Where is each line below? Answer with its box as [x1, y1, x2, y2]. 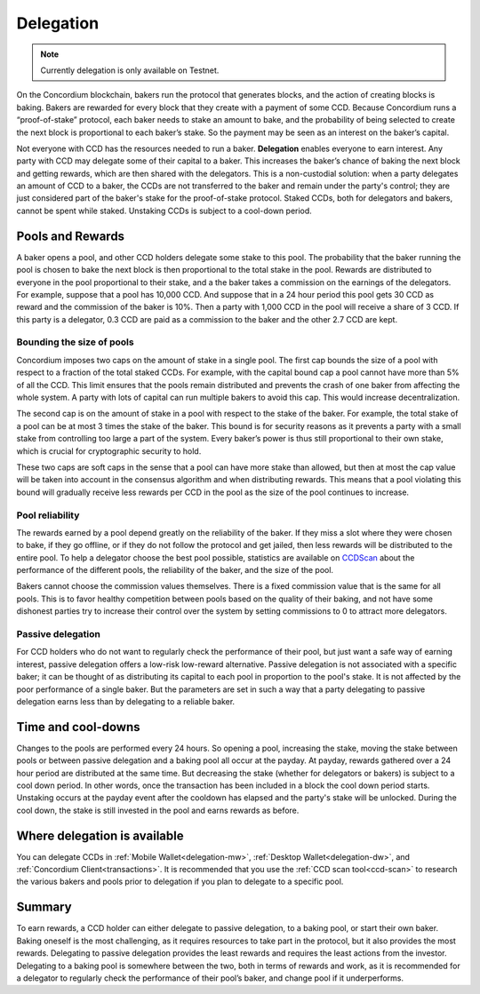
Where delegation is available [16, 828, 184, 843]
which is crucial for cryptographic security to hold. [16, 445, 202, 457]
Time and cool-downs [16, 720, 140, 735]
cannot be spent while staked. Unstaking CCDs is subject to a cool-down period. [16, 205, 313, 216]
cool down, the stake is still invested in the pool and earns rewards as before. [16, 805, 300, 815]
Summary [16, 900, 72, 915]
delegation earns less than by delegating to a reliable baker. [16, 696, 236, 706]
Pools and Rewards [16, 228, 124, 243]
